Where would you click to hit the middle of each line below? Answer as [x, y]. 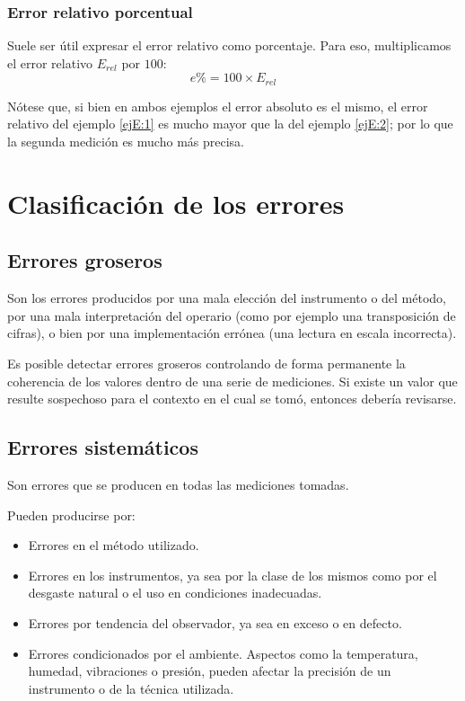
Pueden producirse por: [71, 515]
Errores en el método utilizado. [114, 545]
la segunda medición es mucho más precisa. [126, 142]
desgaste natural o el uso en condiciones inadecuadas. [175, 593]
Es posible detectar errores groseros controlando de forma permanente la [206, 363]
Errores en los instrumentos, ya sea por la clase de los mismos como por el [232, 575]
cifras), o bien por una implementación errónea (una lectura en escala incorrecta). [232, 333]
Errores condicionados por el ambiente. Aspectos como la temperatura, [223, 653]
